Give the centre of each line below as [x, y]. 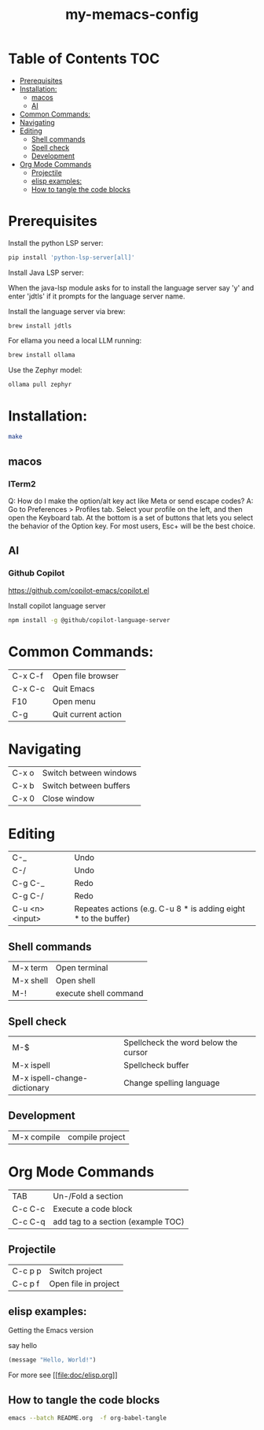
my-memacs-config [132, 15]
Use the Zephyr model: [45, 370]
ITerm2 [22, 483]
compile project [97, 1137]
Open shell [75, 980]
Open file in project [84, 1284]
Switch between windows [90, 773]
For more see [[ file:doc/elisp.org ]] [63, 1375]
